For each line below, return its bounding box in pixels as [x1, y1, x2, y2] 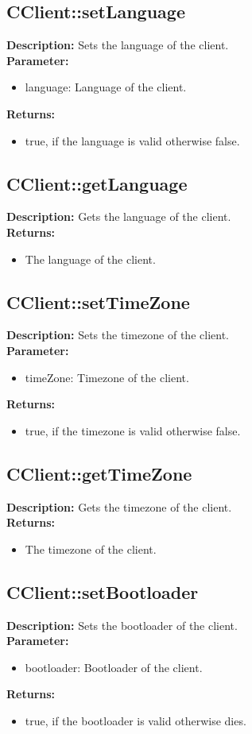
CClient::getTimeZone [6, 461, 192, 485]
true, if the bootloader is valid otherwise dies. [25, 712, 246, 728]
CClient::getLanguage [6, 171, 188, 195]
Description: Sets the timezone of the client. [6, 326, 229, 343]
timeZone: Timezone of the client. [25, 369, 189, 385]
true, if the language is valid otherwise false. [25, 132, 240, 149]
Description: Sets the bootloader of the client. [6, 616, 238, 633]
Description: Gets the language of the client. [6, 208, 231, 225]
